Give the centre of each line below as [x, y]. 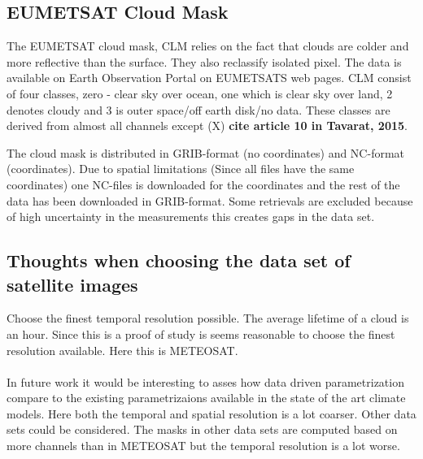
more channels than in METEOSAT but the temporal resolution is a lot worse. [203, 446]
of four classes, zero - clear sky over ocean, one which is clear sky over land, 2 [200, 93]
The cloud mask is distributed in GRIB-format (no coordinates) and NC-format [206, 152]
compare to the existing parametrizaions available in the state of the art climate [206, 398]
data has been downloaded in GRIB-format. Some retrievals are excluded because [210, 200]
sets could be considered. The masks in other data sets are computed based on [202, 429]
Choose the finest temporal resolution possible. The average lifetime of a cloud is [208, 318]
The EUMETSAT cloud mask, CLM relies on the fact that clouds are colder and [208, 46]
